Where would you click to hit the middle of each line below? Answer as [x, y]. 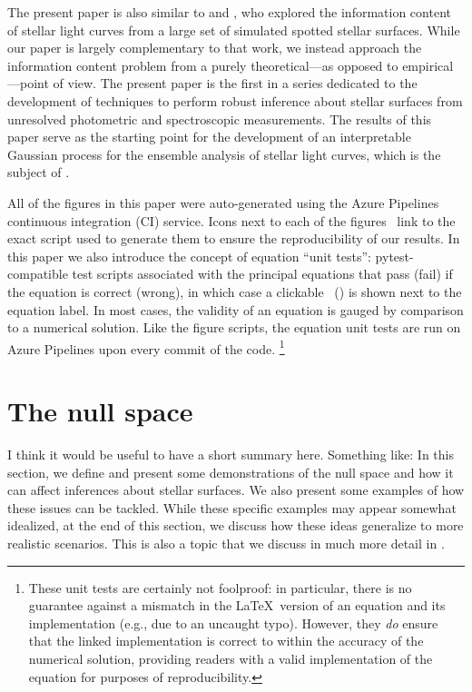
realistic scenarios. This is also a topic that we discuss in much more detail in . [226, 544]
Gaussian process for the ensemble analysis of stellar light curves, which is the [224, 154]
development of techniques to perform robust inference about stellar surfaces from [235, 100]
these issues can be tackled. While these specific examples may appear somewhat [232, 507]
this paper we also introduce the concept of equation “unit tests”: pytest [209, 256]
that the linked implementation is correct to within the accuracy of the [226, 641]
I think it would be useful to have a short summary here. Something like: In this [231, 455]
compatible [38, 274]
